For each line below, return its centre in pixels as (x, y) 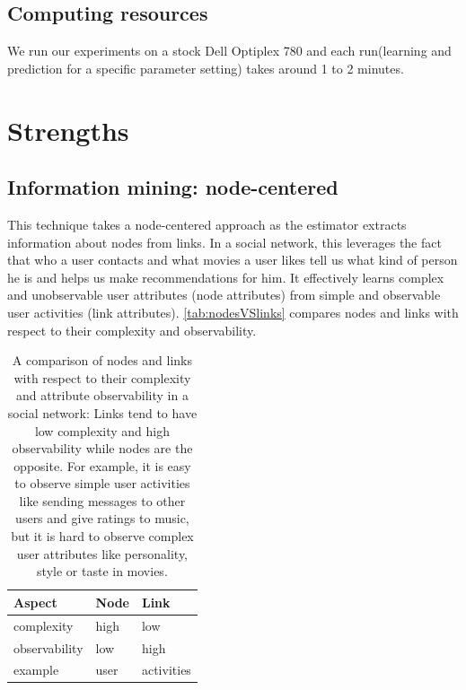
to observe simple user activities (102, 483)
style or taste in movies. (102, 571)
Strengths (68, 130)
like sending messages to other (102, 500)
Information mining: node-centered (173, 187)
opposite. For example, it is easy (102, 465)
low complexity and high (102, 430)
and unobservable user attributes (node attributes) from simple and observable (224, 295)
